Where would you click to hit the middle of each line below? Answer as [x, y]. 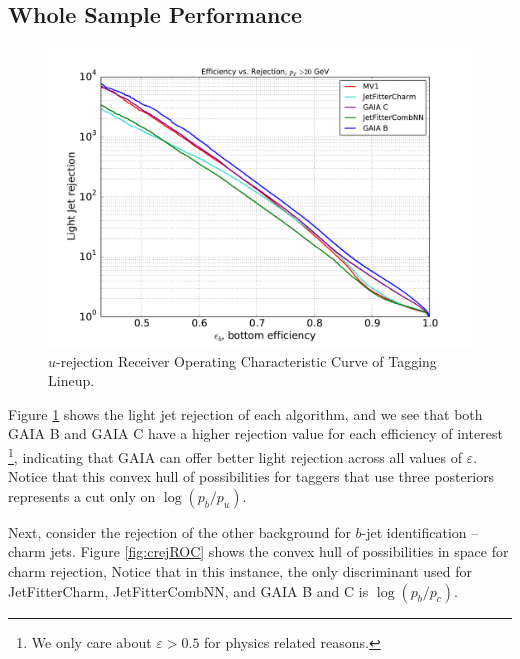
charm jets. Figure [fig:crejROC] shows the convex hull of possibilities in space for [258, 551]
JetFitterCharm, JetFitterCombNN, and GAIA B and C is [188, 590]
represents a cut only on [82, 495]
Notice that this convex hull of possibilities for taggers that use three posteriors [251, 476]
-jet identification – [420, 531]
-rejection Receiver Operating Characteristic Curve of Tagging [246, 360]
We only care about [91, 641]
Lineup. [71, 380]
